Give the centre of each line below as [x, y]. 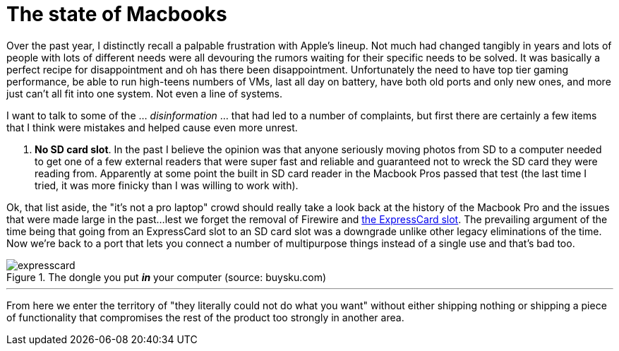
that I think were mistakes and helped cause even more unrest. [152, 127]
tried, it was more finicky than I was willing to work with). [167, 185]
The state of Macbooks [117, 14]
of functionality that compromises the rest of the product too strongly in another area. [205, 317]
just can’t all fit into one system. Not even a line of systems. [145, 93]
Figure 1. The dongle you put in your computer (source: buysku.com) [167, 277]
